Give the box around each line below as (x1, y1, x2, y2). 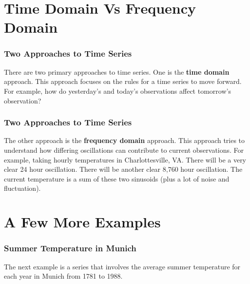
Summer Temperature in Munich (4, 242, 136, 254)
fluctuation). (4, 183, 41, 193)
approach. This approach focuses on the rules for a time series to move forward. (4, 76, 242, 86)
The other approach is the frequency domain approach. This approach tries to (4, 135, 245, 145)
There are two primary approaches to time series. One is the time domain (4, 66, 230, 77)
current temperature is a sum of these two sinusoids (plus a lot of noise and (4, 173, 230, 183)
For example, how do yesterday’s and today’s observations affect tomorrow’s (4, 85, 231, 96)
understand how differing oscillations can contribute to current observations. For (4, 144, 244, 155)
